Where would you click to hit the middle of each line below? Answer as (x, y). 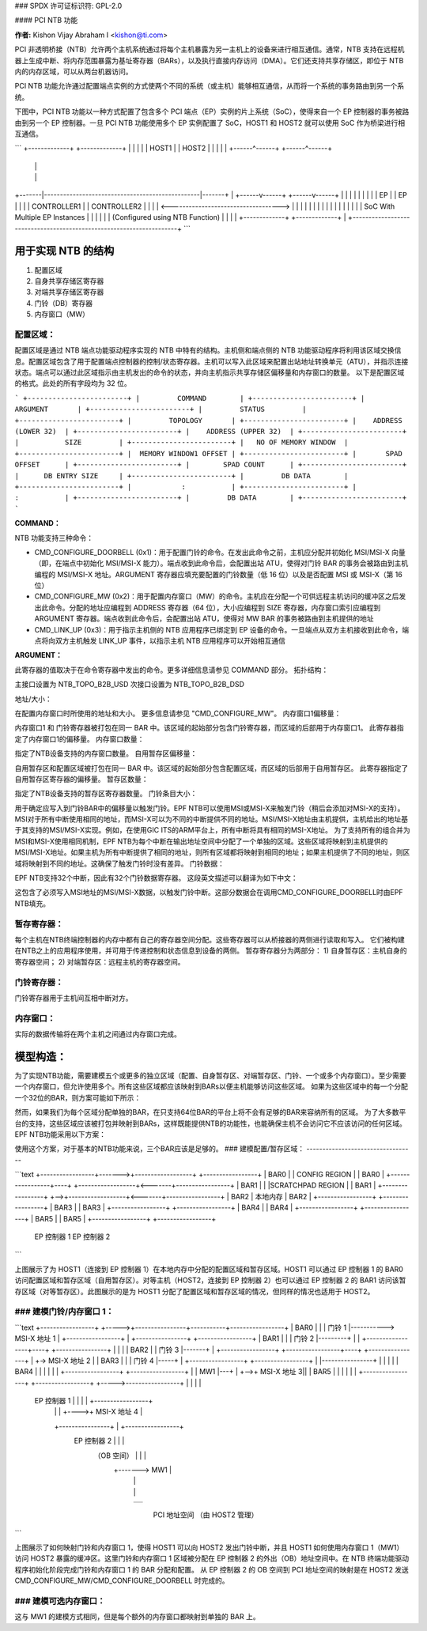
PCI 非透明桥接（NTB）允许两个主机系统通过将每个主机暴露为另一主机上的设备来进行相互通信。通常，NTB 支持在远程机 (210, 49)
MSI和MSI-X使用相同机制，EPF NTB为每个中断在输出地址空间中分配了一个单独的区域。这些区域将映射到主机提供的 (201, 841)
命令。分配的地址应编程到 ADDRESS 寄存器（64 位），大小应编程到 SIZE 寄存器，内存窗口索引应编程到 (214, 607)
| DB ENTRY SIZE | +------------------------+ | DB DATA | (181, 476)
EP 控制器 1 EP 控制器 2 (72, 1236)
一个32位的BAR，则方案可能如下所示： (78, 1097)
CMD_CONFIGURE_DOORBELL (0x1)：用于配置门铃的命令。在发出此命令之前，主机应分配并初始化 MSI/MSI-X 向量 (220, 552)
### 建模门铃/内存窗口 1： (64, 1312)
